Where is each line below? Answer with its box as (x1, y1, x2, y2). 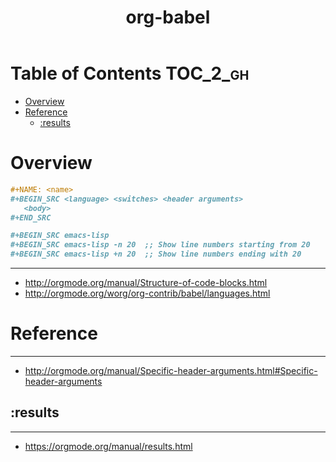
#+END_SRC (10, 212, 52, 223)
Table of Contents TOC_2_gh (10, 62, 250, 85)
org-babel (125, 6, 211, 29)
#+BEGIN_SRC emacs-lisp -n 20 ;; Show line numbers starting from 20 (10, 240, 311, 250)
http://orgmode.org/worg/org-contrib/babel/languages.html (24, 287, 271, 299)
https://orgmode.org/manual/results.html (24, 440, 193, 452)
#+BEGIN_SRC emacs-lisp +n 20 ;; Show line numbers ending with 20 (10, 249, 302, 260)
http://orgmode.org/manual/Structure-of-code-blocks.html (24, 277, 268, 288)
